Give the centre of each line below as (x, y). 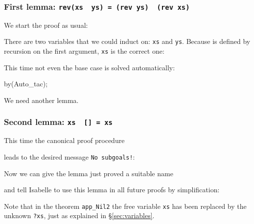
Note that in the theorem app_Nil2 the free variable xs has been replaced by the (125, 206)
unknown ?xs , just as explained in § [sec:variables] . (79, 215)
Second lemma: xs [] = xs (58, 122)
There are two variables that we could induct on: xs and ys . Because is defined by (127, 41)
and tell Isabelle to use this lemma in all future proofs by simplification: (112, 190)
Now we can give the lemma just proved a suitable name (89, 173)
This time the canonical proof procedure (64, 140)
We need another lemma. (41, 100)
